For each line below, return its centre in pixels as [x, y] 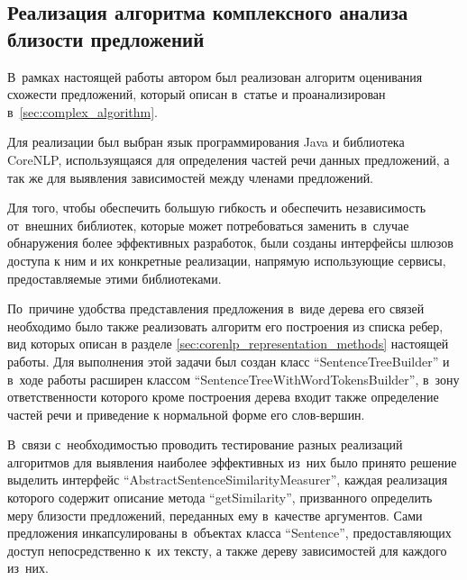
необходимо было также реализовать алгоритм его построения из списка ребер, [225, 326]
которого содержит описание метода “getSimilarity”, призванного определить [220, 498]
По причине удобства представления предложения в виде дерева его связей [216, 308]
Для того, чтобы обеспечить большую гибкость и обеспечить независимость [217, 208]
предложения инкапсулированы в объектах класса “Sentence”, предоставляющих [229, 533]
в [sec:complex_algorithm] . [82, 111]
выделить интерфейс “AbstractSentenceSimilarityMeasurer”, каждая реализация [228, 480]
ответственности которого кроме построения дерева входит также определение [223, 397]
